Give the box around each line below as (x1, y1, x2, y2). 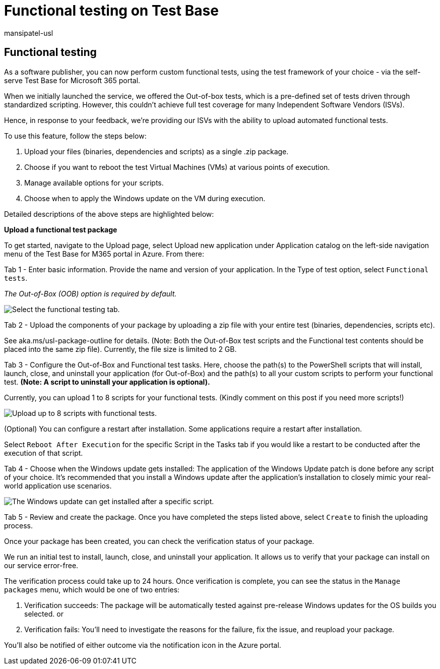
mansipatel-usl (4, 28, 53, 37)
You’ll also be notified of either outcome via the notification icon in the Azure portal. (4, 640, 281, 649)
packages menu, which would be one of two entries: (4, 585, 180, 594)
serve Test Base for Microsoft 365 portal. (4, 76, 141, 85)
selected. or (24, 609, 64, 618)
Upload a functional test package (4, 225, 117, 234)
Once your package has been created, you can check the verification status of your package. (4, 536, 315, 545)
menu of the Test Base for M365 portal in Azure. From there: (4, 249, 204, 258)
